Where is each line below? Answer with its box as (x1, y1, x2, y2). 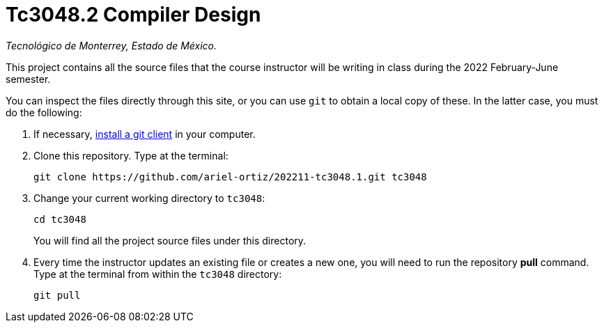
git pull (33, 289, 81, 301)
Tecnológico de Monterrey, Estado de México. (6, 39, 217, 52)
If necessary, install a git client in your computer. (33, 127, 256, 140)
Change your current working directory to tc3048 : (33, 192, 265, 204)
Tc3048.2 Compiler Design (6, 3, 261, 26)
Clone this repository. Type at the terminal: (33, 149, 229, 162)
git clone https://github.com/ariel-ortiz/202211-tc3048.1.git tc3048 (33, 171, 427, 182)
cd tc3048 (33, 213, 86, 225)
